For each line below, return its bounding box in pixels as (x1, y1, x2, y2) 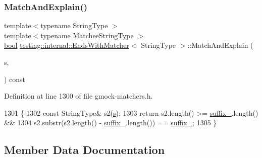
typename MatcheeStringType (40, 30, 134, 40)
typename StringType (40, 20, 108, 31)
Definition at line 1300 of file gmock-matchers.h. (4, 91, 153, 101)
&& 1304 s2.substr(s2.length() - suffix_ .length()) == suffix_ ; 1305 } (4, 117, 217, 128)
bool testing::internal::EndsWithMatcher (4, 40, 129, 50)
